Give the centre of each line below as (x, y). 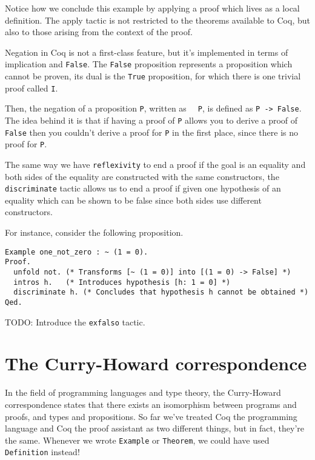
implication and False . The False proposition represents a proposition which (149, 64)
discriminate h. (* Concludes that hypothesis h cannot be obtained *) (161, 292)
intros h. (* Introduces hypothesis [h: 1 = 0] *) (122, 282)
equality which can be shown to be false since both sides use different (133, 200)
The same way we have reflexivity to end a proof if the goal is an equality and (155, 164)
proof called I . (31, 88)
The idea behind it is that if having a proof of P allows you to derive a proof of (151, 120)
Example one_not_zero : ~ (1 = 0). (77, 252)
